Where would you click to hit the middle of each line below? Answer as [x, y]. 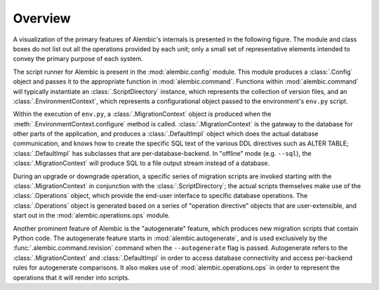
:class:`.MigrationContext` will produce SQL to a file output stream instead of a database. [141, 163]
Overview [42, 18]
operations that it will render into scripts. [71, 277]
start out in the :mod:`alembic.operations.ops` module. [92, 216]
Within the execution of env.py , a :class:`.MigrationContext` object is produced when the [142, 114]
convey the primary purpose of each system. [78, 59]
